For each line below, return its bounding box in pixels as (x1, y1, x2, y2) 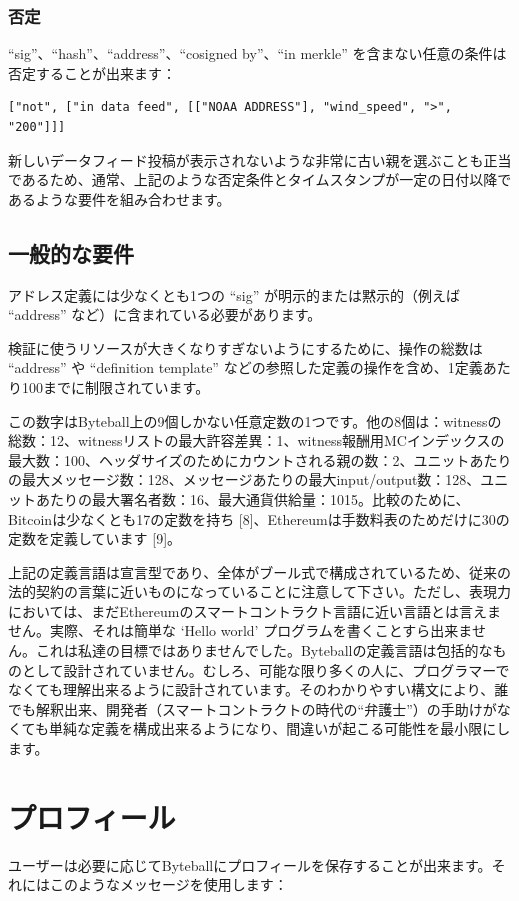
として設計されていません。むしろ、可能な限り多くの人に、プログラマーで (21, 659, 510, 680)
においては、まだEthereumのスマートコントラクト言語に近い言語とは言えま (8, 600, 502, 621)
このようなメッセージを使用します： (49, 874, 288, 895)
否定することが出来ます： (8, 62, 176, 83)
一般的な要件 (8, 237, 134, 268)
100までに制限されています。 (21, 376, 210, 397)
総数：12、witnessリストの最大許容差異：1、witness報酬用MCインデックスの (8, 430, 505, 451)
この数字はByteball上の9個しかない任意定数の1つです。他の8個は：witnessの (8, 410, 502, 431)
